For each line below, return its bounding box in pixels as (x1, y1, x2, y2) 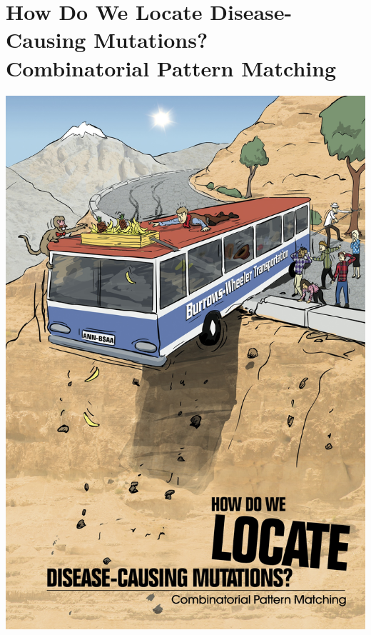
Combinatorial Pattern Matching (6, 53, 337, 82)
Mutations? (93, 25, 208, 54)
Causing (6, 25, 86, 54)
